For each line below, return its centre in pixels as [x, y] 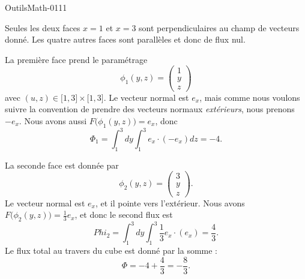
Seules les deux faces [43, 27]
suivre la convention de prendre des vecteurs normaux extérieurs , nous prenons [150, 109]
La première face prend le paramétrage [76, 59]
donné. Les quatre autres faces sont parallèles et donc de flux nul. [125, 39]
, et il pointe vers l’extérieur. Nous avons [170, 202]
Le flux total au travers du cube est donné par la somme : [111, 250]
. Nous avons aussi [53, 120]
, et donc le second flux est [124, 214]
